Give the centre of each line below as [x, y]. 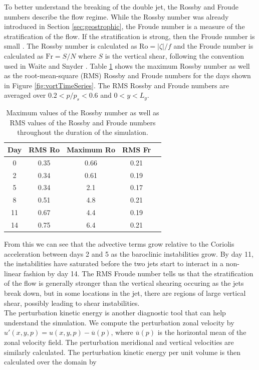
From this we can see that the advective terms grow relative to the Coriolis [119, 244]
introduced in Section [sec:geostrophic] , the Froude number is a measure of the [124, 26]
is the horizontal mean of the [202, 332]
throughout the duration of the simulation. [83, 132]
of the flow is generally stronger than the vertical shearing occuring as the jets [124, 283]
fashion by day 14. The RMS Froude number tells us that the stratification [138, 273]
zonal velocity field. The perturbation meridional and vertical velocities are [119, 342]
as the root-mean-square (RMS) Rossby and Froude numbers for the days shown [127, 75]
